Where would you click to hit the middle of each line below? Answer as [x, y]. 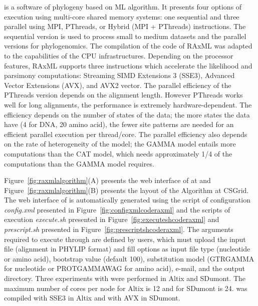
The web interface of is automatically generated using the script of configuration [127, 200]
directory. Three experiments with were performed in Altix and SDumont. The [125, 278]
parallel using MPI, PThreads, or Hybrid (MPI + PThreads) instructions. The [125, 26]
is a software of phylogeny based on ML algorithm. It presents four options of [123, 6]
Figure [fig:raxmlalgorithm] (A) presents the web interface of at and [107, 180]
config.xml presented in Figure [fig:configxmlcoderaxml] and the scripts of [117, 209]
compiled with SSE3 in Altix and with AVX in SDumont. [92, 298]
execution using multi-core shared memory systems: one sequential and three [122, 16]
